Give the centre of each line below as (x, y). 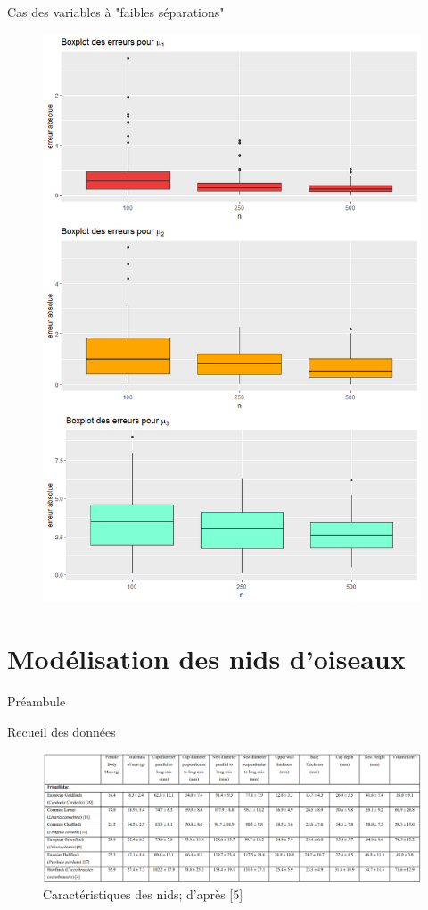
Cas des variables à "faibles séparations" (116, 12)
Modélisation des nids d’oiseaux (206, 658)
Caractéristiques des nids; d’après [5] (143, 894)
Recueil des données (62, 731)
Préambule (37, 701)
